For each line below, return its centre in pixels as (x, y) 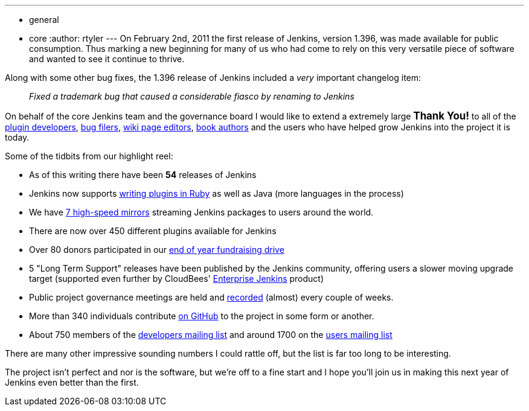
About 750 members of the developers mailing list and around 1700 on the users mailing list (211, 335)
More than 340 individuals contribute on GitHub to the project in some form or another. (202, 316)
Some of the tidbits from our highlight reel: (89, 156)
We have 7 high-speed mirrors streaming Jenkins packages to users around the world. (201, 212)
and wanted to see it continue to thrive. (107, 59)
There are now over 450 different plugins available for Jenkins (153, 231)
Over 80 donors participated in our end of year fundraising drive (157, 250)
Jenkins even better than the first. (72, 382)
